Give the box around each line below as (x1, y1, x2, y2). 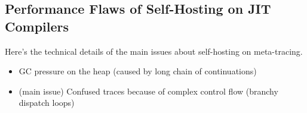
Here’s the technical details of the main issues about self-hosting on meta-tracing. (5, 45, 303, 57)
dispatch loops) (19, 96, 75, 109)
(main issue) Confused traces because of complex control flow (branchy (19, 84, 278, 97)
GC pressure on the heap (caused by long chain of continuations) (19, 65, 257, 77)
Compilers (5, 17, 69, 35)
